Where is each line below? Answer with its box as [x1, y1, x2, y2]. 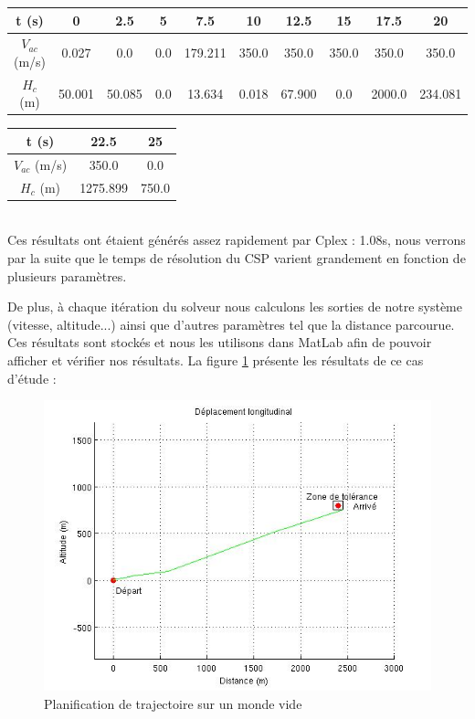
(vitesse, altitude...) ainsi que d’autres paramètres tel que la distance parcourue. [7, 314, 455, 333]
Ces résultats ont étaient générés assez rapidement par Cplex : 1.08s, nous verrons [7, 230, 466, 249]
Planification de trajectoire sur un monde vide [44, 693, 302, 713]
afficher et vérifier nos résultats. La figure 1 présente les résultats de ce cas [7, 350, 424, 369]
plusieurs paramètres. [7, 266, 127, 285]
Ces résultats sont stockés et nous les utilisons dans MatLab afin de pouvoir [7, 333, 432, 352]
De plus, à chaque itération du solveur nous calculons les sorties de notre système [7, 297, 462, 316]
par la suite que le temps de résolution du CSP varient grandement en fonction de [7, 248, 466, 267]
